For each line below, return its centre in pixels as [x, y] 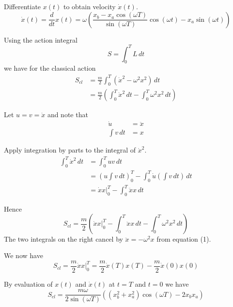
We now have [23, 255]
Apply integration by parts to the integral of [70, 150]
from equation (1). [184, 239]
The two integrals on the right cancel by [63, 239]
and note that [68, 115]
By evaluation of [28, 284]
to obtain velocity [89, 6]
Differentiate [23, 6]
